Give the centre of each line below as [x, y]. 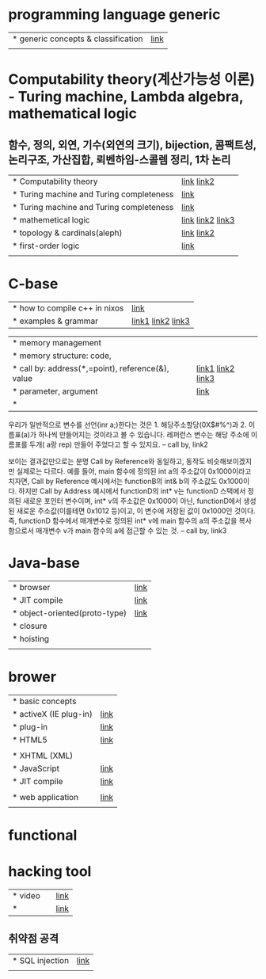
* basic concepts [44, 701]
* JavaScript [36, 768]
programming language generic [114, 15]
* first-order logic [46, 246]
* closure [30, 626]
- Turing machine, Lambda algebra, [126, 97]
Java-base [44, 563]
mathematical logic [72, 114]
